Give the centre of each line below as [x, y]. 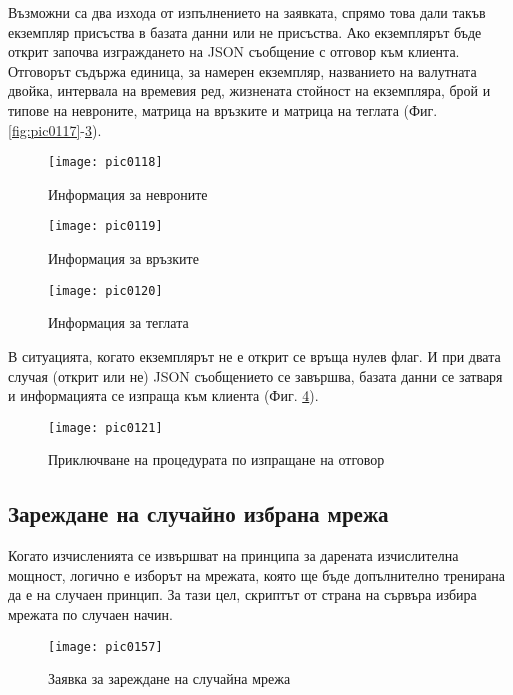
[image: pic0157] [105, 646]
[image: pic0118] [105, 162]
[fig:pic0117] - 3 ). [55, 129]
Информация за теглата [118, 322]
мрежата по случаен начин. [90, 613]
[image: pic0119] [105, 226]
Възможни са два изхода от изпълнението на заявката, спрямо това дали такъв [247, 12]
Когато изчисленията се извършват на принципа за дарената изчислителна [233, 555]
